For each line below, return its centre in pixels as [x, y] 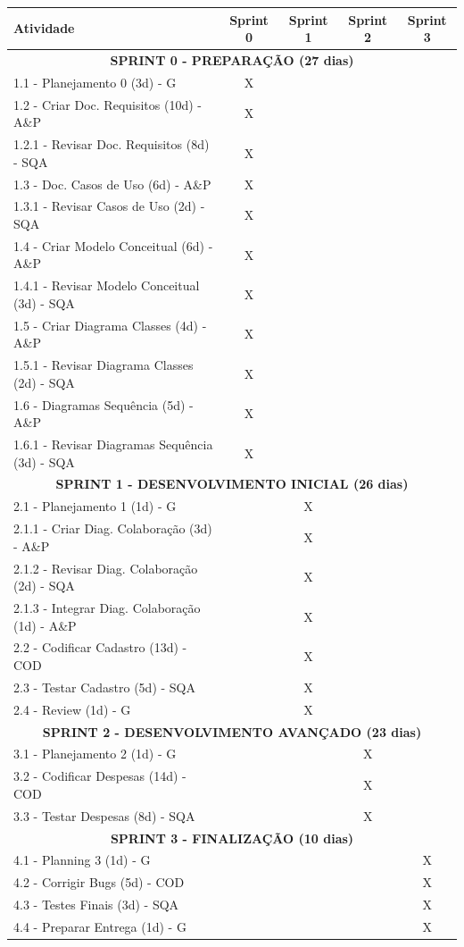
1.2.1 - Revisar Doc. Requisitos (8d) [112, 144]
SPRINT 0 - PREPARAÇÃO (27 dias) [232, 59]
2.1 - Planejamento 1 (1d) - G [95, 506]
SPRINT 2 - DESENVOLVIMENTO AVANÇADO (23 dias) [232, 731]
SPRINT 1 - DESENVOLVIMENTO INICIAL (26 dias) [232, 484]
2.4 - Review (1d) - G [72, 709]
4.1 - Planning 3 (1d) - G [82, 860]
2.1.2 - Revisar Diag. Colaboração [106, 568]
